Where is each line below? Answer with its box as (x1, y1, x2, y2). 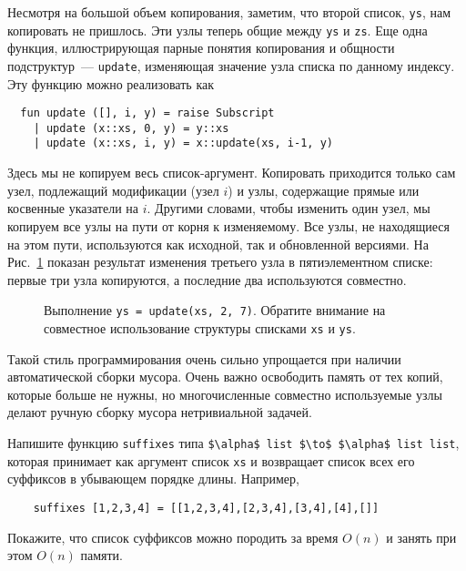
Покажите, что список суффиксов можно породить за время (7, 527, 339, 546)
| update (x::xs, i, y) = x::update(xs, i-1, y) (33, 137, 333, 150)
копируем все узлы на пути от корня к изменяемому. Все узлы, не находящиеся (7, 216, 451, 235)
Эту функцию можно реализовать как (7, 74, 214, 93)
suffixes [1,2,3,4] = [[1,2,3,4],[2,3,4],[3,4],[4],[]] (33, 501, 380, 515)
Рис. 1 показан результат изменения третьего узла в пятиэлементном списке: (7, 252, 433, 271)
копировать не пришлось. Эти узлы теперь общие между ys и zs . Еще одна (7, 20, 428, 39)
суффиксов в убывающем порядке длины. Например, (7, 469, 299, 488)
